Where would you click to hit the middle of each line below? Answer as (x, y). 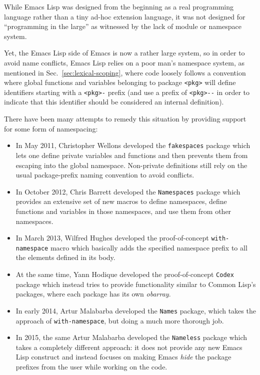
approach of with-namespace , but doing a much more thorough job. (120, 320)
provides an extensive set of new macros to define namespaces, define (121, 201)
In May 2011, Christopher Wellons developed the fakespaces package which (133, 145)
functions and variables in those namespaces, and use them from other (123, 211)
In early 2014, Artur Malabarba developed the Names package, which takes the (136, 310)
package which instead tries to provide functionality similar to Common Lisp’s (136, 284)
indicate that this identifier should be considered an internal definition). (114, 102)
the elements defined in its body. (65, 257)
